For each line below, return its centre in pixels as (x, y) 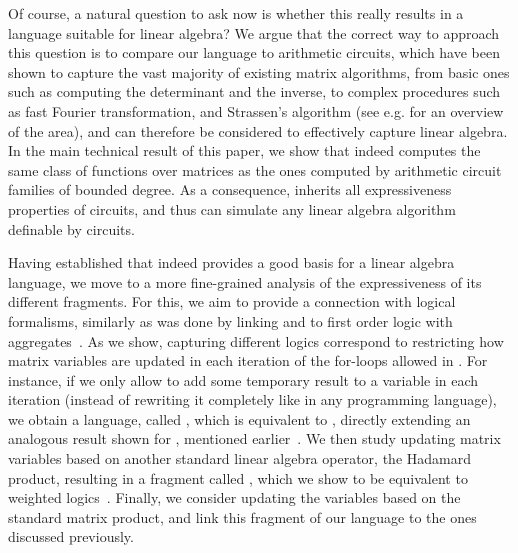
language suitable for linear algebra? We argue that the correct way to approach (254, 32)
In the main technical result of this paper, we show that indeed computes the (244, 150)
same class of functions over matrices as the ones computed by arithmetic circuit (255, 169)
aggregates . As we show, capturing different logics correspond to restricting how (256, 340)
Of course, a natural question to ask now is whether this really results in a (236, 13)
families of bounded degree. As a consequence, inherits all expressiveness (230, 189)
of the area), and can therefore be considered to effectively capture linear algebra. (258, 130)
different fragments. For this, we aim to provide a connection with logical (232, 301)
